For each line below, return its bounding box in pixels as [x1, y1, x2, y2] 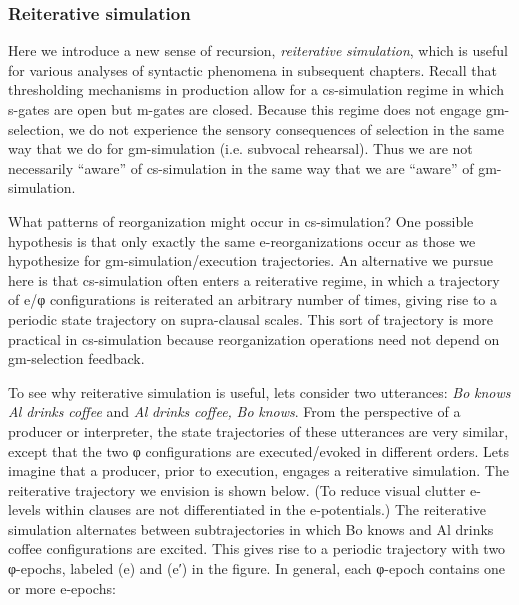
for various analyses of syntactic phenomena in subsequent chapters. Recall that [8, 59, 497, 80]
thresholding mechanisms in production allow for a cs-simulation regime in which [8, 79, 504, 100]
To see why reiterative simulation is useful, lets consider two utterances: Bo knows [8, 381, 511, 402]
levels [8, 499, 41, 520]
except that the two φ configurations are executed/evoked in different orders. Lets [8, 440, 509, 461]
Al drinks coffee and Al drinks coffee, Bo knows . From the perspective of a [8, 401, 461, 422]
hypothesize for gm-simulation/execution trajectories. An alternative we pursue [8, 250, 494, 271]
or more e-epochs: [8, 577, 116, 598]
